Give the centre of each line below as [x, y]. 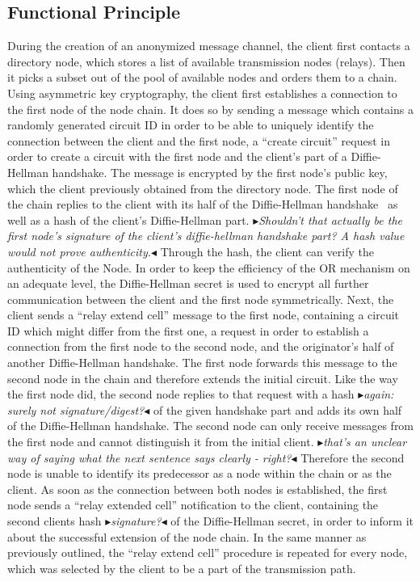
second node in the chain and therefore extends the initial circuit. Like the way [203, 378]
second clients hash [55, 521]
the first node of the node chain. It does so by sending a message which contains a [210, 109]
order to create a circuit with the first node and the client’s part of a [177, 156]
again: [379, 394]
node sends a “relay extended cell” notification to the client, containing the [193, 505]
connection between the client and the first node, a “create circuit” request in [199, 140]
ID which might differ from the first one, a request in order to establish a [188, 330]
